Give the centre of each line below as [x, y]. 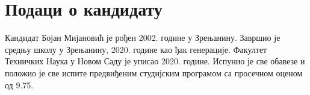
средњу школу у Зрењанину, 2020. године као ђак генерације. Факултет [136, 49]
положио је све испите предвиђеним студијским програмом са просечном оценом [154, 72]
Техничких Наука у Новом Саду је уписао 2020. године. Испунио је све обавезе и [155, 61]
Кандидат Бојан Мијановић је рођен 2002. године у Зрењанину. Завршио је [143, 38]
